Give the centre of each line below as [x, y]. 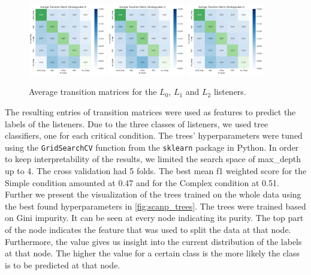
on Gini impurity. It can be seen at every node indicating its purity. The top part [154, 218]
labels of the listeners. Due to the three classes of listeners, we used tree [137, 123]
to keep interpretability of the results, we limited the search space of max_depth [153, 159]
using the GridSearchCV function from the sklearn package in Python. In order [152, 147]
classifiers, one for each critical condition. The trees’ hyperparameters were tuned [154, 135]
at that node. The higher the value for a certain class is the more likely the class [153, 253]
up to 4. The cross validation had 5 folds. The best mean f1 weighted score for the [156, 170]
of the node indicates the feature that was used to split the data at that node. [148, 229]
